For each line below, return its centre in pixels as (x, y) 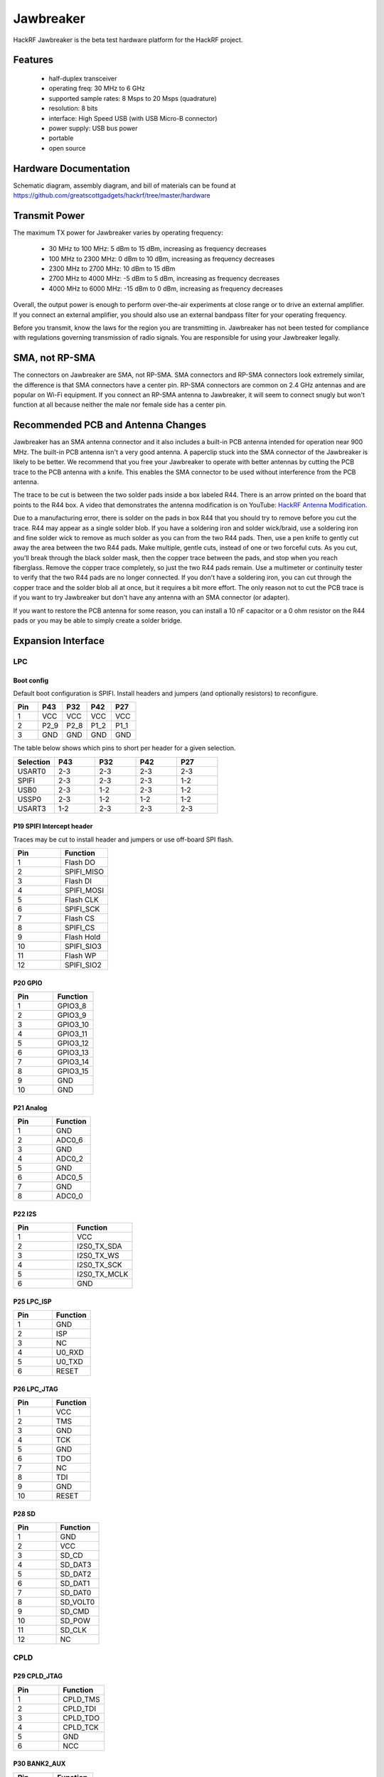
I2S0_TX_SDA (100, 1246)
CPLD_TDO (81, 1718)
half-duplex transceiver (83, 78)
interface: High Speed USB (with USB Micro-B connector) (133, 118)
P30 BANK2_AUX (39, 1763)
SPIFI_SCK (82, 909)
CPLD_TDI (79, 1708)
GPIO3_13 (73, 1053)
